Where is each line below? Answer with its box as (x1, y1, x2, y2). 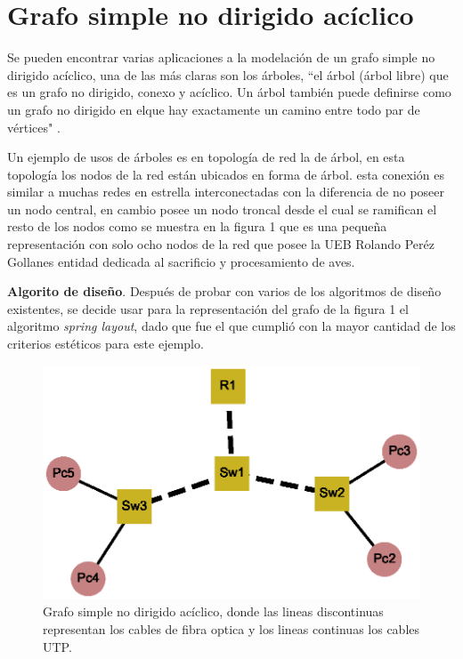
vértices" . (7, 117, 61, 136)
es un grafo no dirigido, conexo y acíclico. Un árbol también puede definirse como (7, 83, 451, 101)
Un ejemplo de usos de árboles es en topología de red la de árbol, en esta (7, 148, 405, 166)
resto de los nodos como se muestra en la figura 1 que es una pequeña (7, 217, 387, 236)
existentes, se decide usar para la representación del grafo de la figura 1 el (7, 299, 409, 317)
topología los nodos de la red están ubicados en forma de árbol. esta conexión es (7, 165, 444, 183)
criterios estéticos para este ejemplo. (7, 334, 204, 353)
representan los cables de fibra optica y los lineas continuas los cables (43, 620, 420, 639)
